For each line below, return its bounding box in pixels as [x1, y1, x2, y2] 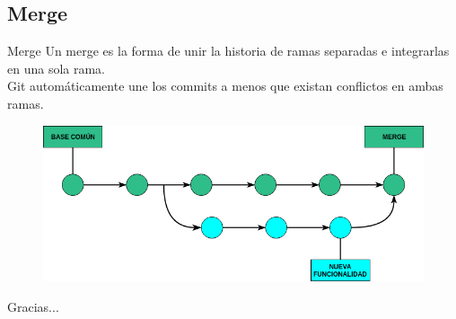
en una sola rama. [7, 58, 106, 77]
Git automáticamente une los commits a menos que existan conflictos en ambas [7, 76, 443, 95]
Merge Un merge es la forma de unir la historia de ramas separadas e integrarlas [7, 41, 450, 60]
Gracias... [7, 297, 59, 315]
